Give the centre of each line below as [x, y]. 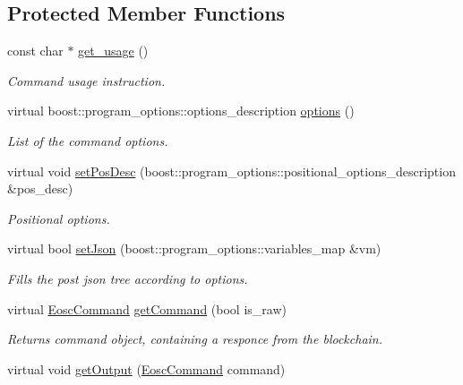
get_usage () [113, 51]
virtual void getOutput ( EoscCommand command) [146, 368]
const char [35, 51]
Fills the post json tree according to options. [128, 278]
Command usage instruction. [86, 80]
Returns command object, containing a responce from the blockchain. [195, 339]
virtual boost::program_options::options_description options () [181, 111]
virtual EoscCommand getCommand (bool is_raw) [147, 308]
